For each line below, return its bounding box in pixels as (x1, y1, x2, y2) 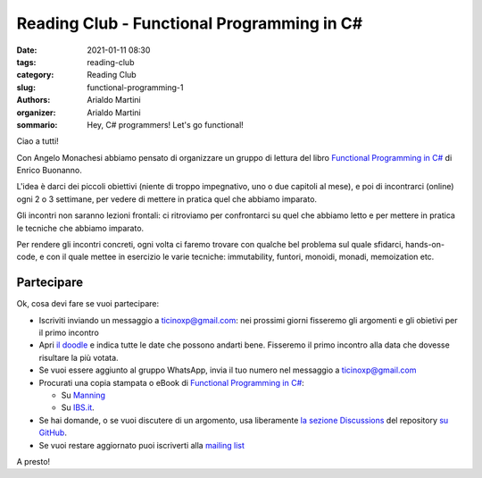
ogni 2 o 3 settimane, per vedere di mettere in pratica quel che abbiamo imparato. (16, 193, 317, 205)
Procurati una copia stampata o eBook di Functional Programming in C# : (38, 377, 305, 388)
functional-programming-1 (87, 81, 184, 93)
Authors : (16, 95, 51, 105)
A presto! (16, 457, 51, 466)
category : (16, 70, 54, 80)
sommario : (16, 119, 58, 130)
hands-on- (404, 239, 445, 250)
